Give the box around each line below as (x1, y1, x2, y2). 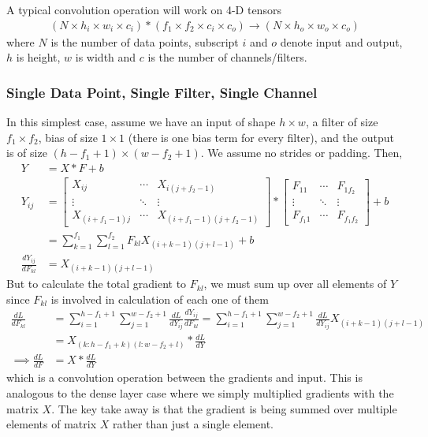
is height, (16, 49, 61, 65)
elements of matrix (6, 416, 97, 432)
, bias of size (38, 129, 98, 145)
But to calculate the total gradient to (6, 275, 187, 292)
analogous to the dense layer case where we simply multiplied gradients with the (6, 384, 394, 401)
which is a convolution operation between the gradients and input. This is (6, 369, 363, 386)
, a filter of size (305, 114, 378, 130)
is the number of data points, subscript (50, 33, 239, 50)
